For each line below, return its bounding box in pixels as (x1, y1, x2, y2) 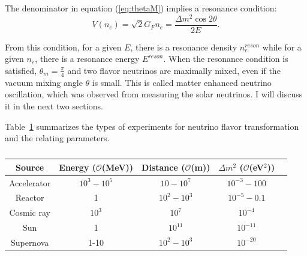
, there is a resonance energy (35, 52, 140, 65)
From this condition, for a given (5, 40, 122, 53)
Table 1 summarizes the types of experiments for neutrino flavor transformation (5, 120, 299, 132)
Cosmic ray (9, 206, 50, 219)
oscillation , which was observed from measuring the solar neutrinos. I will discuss (5, 88, 303, 100)
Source (16, 160, 44, 173)
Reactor (15, 191, 44, 204)
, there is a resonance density (130, 40, 237, 53)
